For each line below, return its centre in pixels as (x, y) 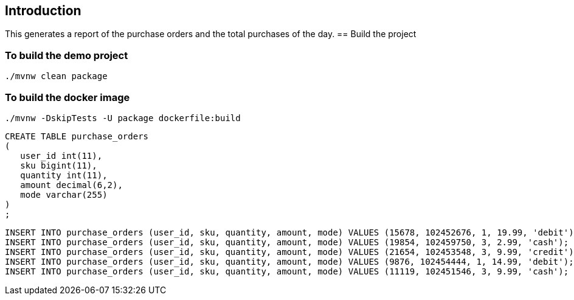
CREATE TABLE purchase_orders (77, 136)
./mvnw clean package (56, 76)
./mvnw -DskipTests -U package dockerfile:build (123, 118)
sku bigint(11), (59, 165)
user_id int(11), (61, 155)
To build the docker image (67, 97)
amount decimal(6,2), (71, 185)
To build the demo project (67, 55)
